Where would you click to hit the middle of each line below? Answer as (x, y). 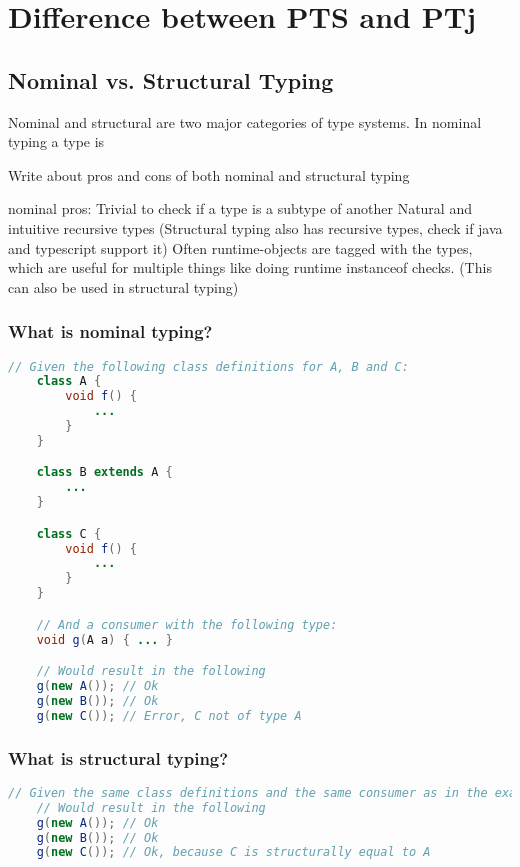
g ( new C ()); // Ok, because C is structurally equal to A (233, 852)
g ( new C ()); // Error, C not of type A (169, 715)
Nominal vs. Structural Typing (171, 79)
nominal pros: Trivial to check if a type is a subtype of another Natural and (240, 208)
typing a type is (56, 141)
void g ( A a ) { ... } (104, 639)
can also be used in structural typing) (123, 286)
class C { (69, 533)
